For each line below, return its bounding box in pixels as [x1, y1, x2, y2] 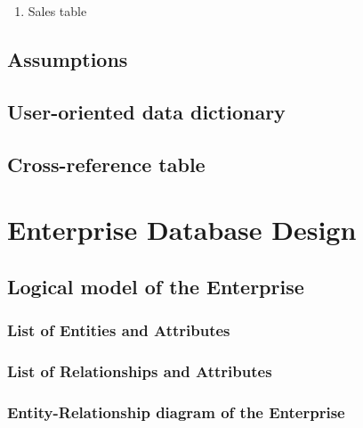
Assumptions [7, 45, 128, 72]
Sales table [28, 2, 87, 20]
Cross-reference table [7, 150, 206, 177]
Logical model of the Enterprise [7, 272, 304, 300]
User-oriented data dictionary [7, 97, 286, 125]
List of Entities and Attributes [7, 319, 230, 342]
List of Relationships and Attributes [7, 359, 272, 382]
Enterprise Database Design [7, 211, 357, 248]
